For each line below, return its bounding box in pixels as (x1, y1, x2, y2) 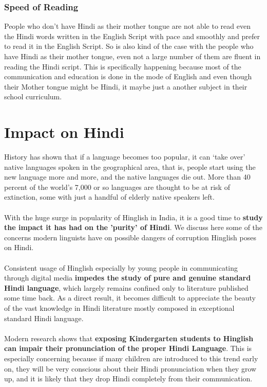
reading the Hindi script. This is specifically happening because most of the (4, 61, 241, 72)
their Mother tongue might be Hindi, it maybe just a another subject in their (4, 81, 247, 92)
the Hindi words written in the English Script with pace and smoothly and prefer (4, 30, 260, 41)
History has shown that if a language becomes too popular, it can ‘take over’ (4, 151, 245, 162)
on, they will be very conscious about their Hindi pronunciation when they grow (4, 363, 257, 374)
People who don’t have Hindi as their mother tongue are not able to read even (4, 21, 251, 31)
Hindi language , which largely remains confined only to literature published (4, 282, 249, 293)
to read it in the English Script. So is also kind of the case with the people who (4, 41, 254, 51)
